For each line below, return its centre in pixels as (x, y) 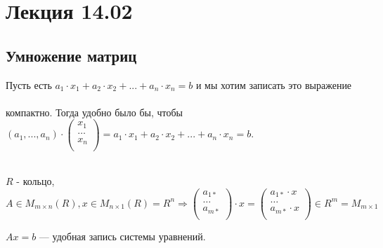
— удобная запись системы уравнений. (122, 236)
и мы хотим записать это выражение (274, 84)
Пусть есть (29, 84)
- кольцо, (35, 181)
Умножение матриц (71, 55)
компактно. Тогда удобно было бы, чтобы (94, 112)
